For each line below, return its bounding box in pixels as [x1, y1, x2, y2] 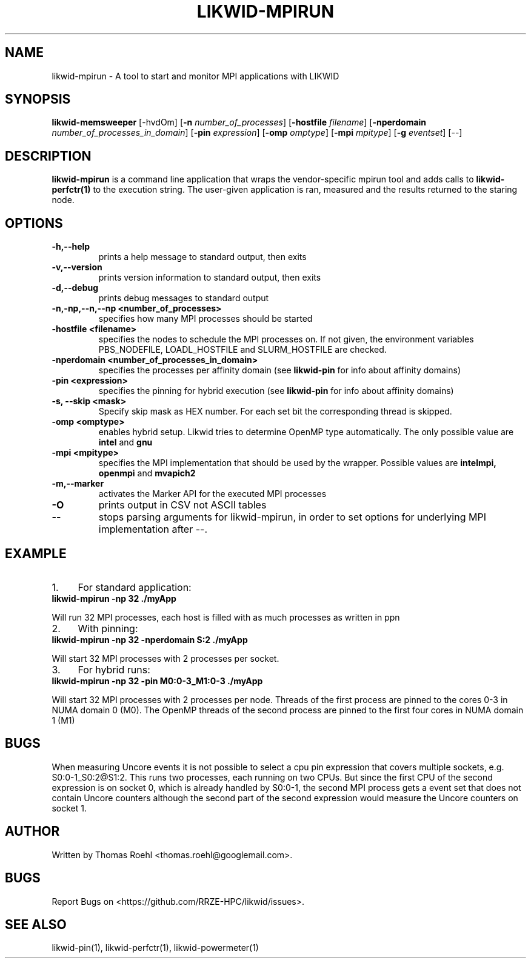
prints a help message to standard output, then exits [98, 252, 307, 262]
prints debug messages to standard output [98, 293, 269, 304]
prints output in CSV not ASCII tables [98, 499, 267, 511]
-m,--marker [52, 478, 104, 489]
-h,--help [52, 241, 90, 252]
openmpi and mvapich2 [98, 468, 196, 479]
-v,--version [52, 262, 102, 273]
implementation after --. [98, 523, 208, 536]
